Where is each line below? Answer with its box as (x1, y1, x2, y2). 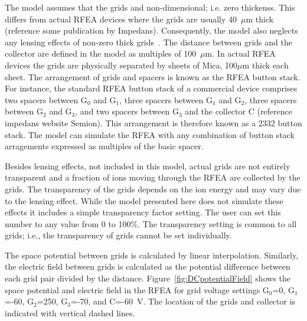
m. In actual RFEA (205, 47, 276, 60)
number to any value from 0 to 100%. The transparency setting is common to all (5, 217, 297, 230)
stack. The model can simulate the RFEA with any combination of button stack (5, 128, 295, 140)
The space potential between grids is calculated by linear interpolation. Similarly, (5, 248, 299, 261)
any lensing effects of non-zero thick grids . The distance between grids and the (5, 35, 292, 48)
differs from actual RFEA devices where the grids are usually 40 (5, 12, 237, 25)
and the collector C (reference (185, 105, 293, 117)
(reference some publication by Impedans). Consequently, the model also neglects (5, 24, 298, 37)
